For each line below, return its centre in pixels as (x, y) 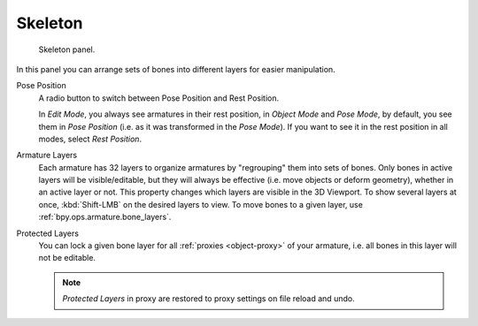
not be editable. (67, 258)
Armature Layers (47, 155)
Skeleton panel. (67, 49)
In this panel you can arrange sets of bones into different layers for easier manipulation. (176, 69)
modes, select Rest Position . (90, 139)
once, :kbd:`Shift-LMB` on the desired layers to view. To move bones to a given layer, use (200, 204)
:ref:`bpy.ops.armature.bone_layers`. (105, 217)
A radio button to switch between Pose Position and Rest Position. (159, 98)
